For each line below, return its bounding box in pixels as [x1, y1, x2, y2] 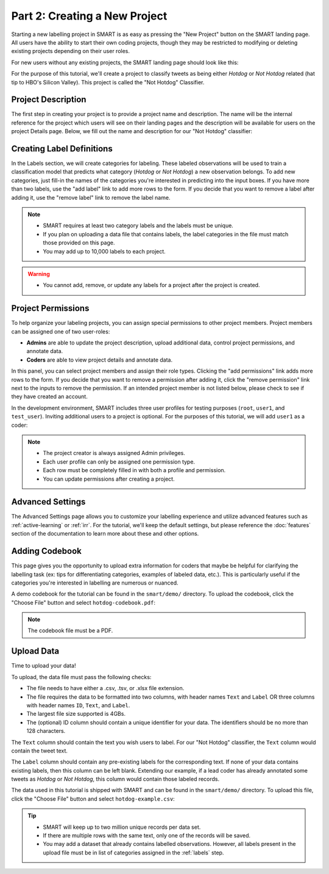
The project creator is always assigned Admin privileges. [43, 450, 186, 457]
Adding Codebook [11, 546, 82, 556]
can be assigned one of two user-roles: [11, 327, 110, 335]
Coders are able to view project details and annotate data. [26, 356, 173, 363]
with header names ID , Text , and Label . [26, 701, 130, 708]
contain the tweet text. [11, 747, 68, 754]
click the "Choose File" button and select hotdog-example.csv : [11, 795, 175, 803]
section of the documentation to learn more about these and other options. [11, 530, 199, 537]
